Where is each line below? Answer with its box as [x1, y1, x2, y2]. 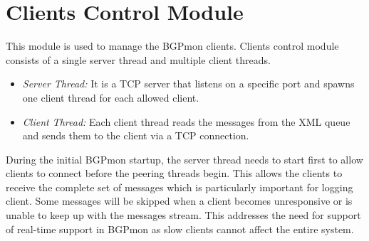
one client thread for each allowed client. [22, 90, 199, 105]
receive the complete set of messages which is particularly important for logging [6, 179, 353, 194]
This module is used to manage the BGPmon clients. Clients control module [6, 38, 339, 53]
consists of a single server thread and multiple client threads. [6, 52, 271, 67]
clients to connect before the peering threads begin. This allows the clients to [6, 166, 343, 181]
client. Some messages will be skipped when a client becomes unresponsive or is [6, 193, 353, 208]
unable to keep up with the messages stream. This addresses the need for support [6, 208, 361, 223]
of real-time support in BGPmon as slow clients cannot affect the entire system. [6, 221, 354, 236]
